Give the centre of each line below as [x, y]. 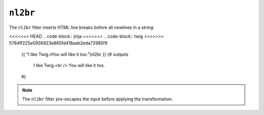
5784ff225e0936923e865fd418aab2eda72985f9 [58, 43]
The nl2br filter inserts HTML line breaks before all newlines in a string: [82, 27]
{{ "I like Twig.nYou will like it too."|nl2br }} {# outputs [75, 54]
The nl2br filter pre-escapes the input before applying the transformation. [98, 99]
